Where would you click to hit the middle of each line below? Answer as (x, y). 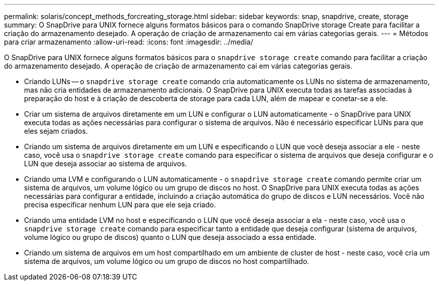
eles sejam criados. (56, 131)
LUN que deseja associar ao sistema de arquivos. (105, 164)
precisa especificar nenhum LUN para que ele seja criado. (120, 205)
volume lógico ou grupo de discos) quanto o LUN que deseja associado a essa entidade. (170, 237)
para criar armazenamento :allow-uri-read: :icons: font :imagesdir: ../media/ (129, 42)
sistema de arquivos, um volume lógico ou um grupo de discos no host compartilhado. (167, 261)
